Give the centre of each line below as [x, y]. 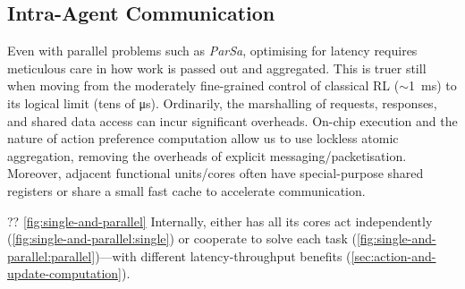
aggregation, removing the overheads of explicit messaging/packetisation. [207, 155]
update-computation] [64, 273]
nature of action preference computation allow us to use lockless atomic [203, 138]
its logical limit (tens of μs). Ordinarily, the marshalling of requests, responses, [222, 102]
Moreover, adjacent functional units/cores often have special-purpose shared [216, 173]
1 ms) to [433, 85]
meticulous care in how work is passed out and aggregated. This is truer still [217, 68]
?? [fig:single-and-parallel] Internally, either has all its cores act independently [220, 221]
